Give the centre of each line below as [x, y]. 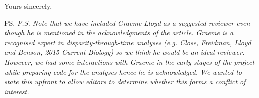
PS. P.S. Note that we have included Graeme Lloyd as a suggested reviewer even [127, 23]
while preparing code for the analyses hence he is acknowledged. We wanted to [123, 71]
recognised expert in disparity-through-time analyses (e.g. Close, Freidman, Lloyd [128, 42]
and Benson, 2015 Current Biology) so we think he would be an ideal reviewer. [124, 52]
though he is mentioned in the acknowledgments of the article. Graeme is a [119, 33]
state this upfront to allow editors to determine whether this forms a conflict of [125, 81]
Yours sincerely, [28, 6]
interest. [17, 91]
